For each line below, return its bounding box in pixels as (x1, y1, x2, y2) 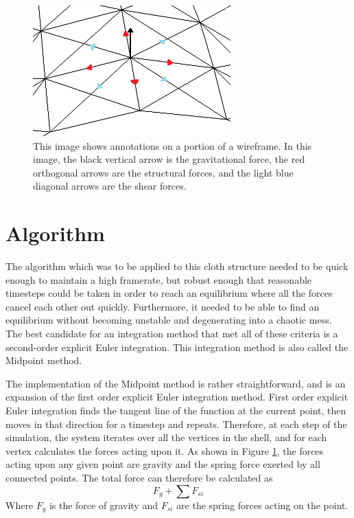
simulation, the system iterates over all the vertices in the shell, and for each (5, 430, 327, 444)
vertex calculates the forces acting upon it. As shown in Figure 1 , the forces (5, 443, 324, 458)
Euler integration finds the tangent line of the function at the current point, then (5, 403, 346, 417)
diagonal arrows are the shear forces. (33, 179, 187, 193)
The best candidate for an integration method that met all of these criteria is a (5, 326, 338, 340)
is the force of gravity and (49, 497, 158, 512)
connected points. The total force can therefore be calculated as (5, 470, 273, 484)
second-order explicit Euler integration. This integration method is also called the (5, 339, 349, 354)
